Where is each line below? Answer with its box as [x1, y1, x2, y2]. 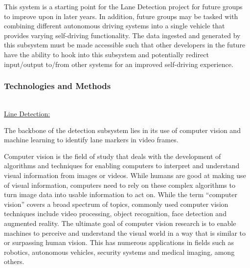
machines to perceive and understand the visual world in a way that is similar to [4, 227, 246, 238]
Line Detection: [4, 108, 50, 118]
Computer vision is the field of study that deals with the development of [4, 151, 221, 161]
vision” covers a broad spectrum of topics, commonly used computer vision [4, 199, 228, 209]
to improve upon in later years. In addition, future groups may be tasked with [4, 11, 238, 21]
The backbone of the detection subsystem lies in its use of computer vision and [4, 125, 241, 135]
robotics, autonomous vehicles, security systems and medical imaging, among [4, 246, 235, 257]
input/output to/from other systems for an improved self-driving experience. [4, 59, 233, 69]
